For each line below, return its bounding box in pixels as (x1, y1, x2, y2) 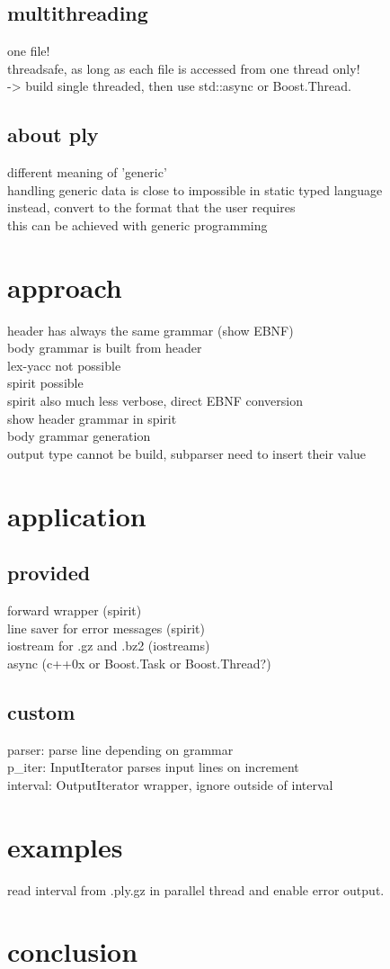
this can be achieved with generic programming (7, 215, 268, 234)
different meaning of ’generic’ (7, 163, 167, 182)
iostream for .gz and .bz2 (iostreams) (7, 636, 210, 655)
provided (7, 559, 91, 587)
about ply (7, 121, 99, 148)
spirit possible (7, 373, 84, 392)
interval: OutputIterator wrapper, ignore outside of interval (7, 775, 333, 794)
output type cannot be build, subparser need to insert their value (7, 444, 367, 462)
